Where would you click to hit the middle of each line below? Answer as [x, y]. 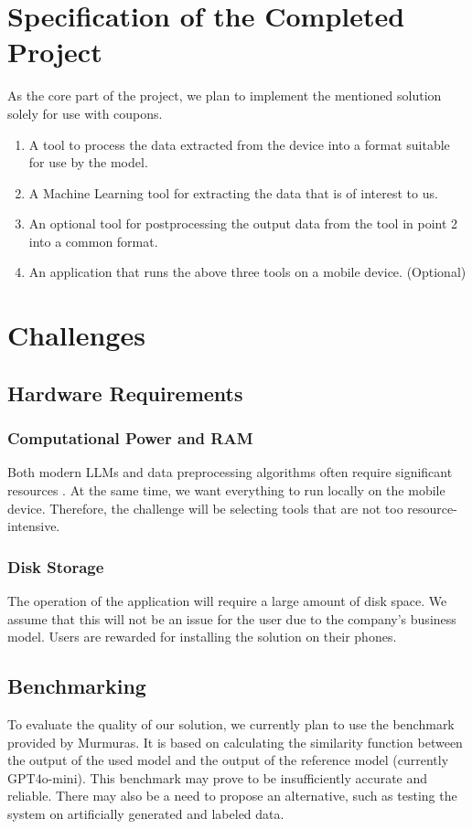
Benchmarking [77, 686]
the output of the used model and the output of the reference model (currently [228, 760]
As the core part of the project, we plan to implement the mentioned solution [225, 96]
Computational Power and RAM [130, 438]
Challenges [76, 335]
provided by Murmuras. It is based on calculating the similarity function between [235, 742]
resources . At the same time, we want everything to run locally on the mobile [226, 490]
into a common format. [93, 241]
